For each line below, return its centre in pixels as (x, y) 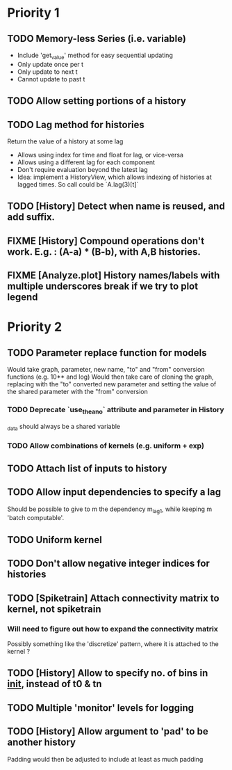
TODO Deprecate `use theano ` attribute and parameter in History (116, 410)
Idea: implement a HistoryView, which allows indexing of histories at (114, 177)
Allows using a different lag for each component (86, 162)
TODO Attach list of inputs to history (87, 468)
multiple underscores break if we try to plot (103, 286)
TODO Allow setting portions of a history (97, 101)
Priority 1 (33, 13)
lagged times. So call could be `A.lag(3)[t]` (78, 184)
